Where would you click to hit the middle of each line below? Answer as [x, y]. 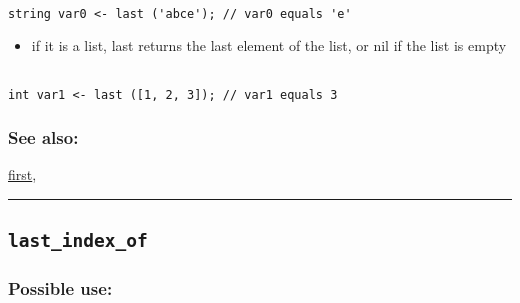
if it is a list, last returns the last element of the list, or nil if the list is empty [269, 45]
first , [22, 174]
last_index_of [78, 241]
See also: [43, 137]
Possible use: [60, 288]
